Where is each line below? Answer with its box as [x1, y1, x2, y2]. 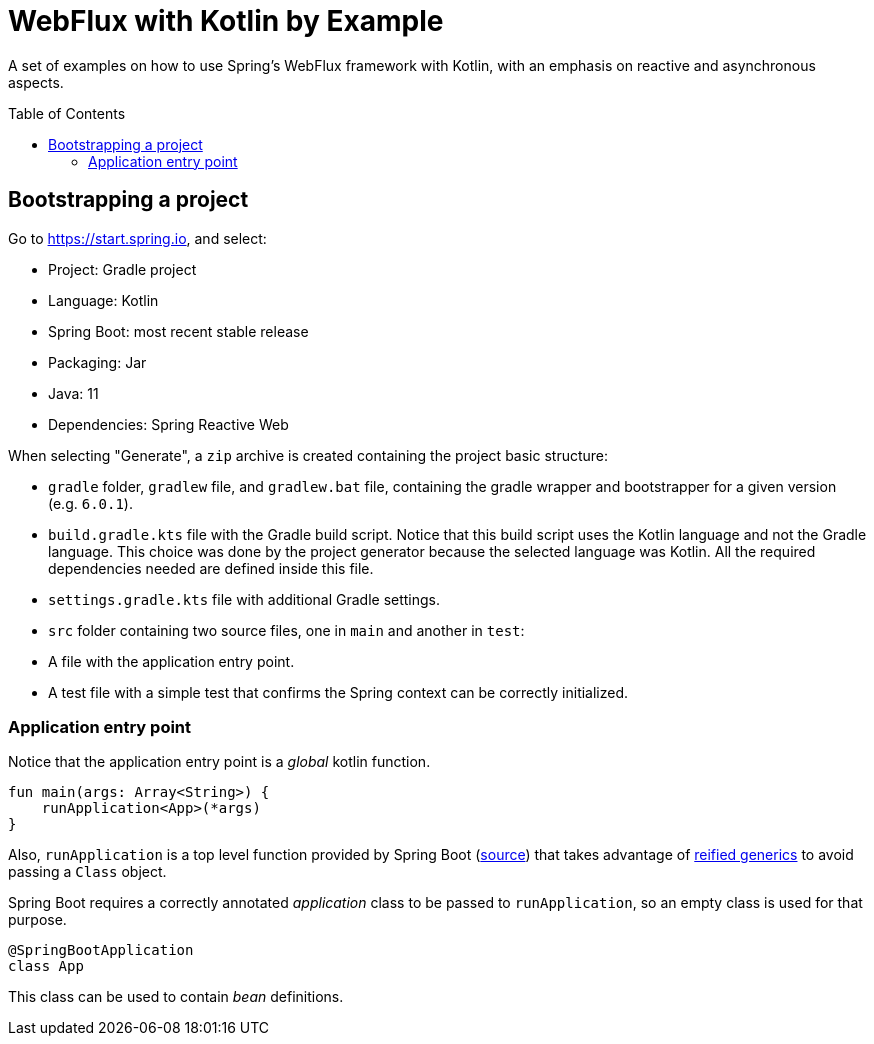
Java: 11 [48, 384, 99, 402]
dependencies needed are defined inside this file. [48, 559, 374, 577]
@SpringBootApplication [8, 942, 194, 959]
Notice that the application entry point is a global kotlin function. [8, 753, 431, 771]
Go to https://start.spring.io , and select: [8, 229, 267, 247]
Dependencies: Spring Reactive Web [48, 415, 289, 433]
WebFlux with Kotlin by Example [8, 4, 444, 38]
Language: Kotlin [48, 291, 159, 309]
